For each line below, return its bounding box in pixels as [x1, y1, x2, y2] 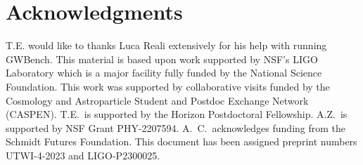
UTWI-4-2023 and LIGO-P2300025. [6, 147, 160, 162]
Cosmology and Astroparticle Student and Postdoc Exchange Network [6, 93, 309, 107]
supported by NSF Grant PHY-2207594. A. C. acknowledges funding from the [6, 120, 346, 135]
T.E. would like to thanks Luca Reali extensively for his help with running [6, 38, 327, 53]
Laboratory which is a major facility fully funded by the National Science [6, 65, 322, 80]
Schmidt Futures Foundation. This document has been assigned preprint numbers [6, 134, 357, 149]
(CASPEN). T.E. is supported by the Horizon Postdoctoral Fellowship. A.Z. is [6, 107, 348, 121]
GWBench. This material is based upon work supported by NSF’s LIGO [6, 51, 318, 66]
